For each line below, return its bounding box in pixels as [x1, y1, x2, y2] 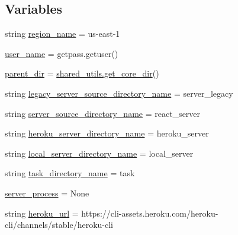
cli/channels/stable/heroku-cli [5, 218, 113, 231]
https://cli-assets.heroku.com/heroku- [81, 207, 218, 219]
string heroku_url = [5, 207, 79, 219]
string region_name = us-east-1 [5, 27, 120, 40]
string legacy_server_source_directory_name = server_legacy [5, 87, 233, 99]
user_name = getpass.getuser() [5, 47, 118, 59]
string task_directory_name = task [5, 167, 135, 179]
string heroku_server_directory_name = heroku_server [5, 127, 209, 139]
